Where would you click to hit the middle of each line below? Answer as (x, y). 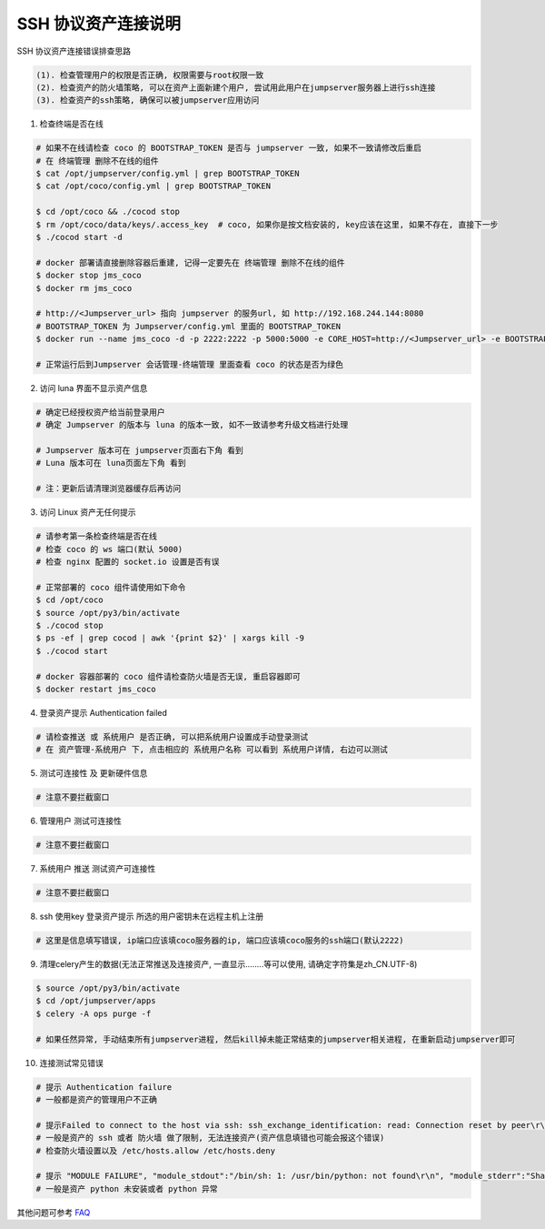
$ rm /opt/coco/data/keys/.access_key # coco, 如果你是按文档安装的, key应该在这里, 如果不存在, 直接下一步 (267, 224)
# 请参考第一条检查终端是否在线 (97, 536)
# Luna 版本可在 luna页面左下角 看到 (111, 463)
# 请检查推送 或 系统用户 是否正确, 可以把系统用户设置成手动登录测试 (172, 736)
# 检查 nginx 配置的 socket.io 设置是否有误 (128, 561)
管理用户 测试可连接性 (80, 821)
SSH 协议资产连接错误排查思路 (74, 51)
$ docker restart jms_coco (96, 689)
